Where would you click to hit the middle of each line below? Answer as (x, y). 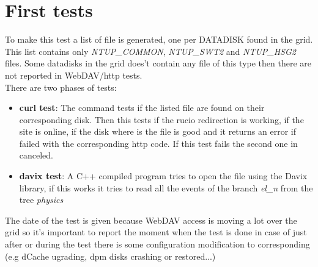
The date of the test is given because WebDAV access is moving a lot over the (151, 220)
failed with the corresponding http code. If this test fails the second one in (158, 143)
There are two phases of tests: (61, 87)
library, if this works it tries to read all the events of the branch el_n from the (166, 187)
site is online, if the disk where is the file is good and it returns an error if (157, 131)
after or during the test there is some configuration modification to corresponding (157, 244)
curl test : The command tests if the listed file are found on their (142, 108)
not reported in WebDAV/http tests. (74, 75)
